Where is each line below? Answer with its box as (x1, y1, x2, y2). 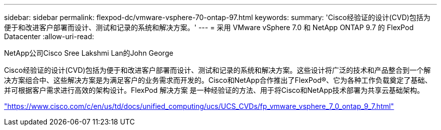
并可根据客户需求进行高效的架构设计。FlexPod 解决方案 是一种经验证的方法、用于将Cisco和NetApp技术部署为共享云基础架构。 (4, 86, 424, 94)
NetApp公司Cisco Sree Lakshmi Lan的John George (4, 49, 174, 57)
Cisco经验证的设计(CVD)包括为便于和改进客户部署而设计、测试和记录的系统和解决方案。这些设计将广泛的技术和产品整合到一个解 (4, 66, 431, 74)
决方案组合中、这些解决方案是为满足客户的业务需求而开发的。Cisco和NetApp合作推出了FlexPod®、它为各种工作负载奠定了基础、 (4, 76, 432, 84)
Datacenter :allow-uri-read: (4, 32, 94, 41)
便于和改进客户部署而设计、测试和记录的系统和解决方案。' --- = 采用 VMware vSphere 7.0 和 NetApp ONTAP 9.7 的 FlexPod (4, 23, 414, 32)
